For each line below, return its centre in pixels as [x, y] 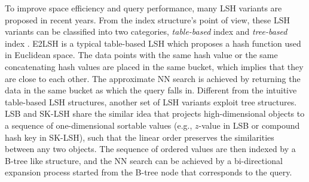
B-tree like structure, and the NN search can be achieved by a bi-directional [144, 160]
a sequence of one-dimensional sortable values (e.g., [99, 125]
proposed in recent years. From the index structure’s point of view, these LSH [148, 19]
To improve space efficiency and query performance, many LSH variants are [143, 8]
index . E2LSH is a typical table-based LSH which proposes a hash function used [153, 43]
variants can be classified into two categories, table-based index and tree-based [146, 31]
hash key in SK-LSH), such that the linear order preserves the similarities [140, 137]
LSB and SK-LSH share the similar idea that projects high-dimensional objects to [155, 113]
